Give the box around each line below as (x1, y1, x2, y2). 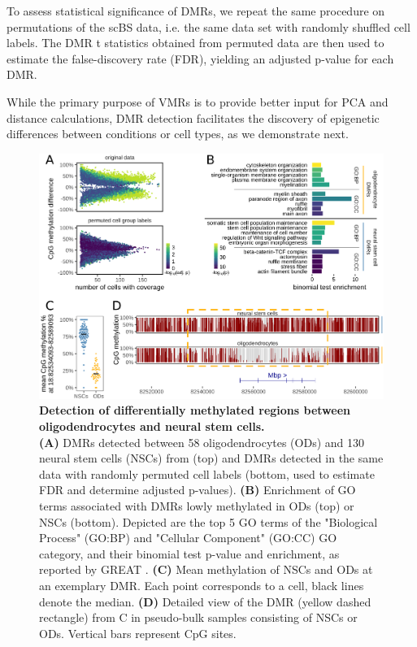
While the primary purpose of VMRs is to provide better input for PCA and (7, 93, 389, 110)
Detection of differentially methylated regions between (39, 402, 350, 419)
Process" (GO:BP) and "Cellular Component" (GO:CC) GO (39, 529, 337, 546)
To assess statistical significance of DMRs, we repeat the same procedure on (7, 2, 385, 19)
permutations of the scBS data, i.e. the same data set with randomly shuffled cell (7, 18, 410, 35)
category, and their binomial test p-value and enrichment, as (39, 545, 340, 562)
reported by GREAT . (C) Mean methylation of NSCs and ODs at (39, 561, 373, 578)
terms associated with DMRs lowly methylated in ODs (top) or (39, 497, 354, 515)
